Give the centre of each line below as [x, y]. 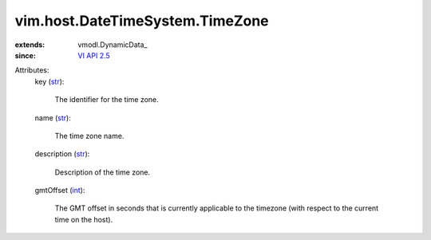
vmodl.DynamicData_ [113, 45]
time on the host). [84, 219]
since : [25, 55]
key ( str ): [49, 81]
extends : [30, 45]
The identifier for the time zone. [107, 100]
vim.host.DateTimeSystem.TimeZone [142, 21]
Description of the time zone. [103, 172]
